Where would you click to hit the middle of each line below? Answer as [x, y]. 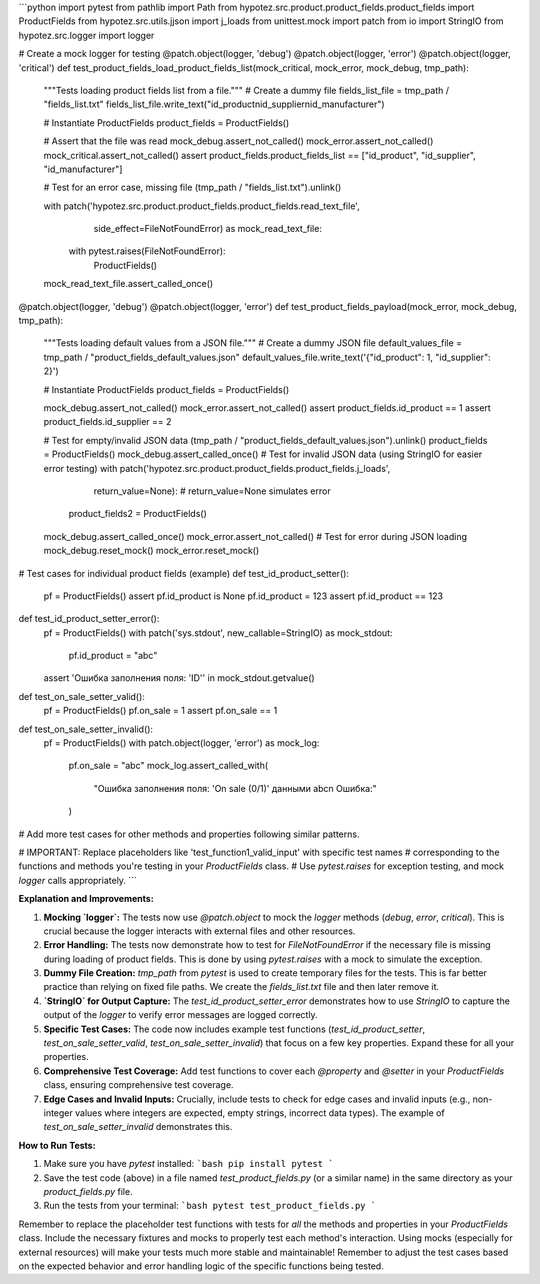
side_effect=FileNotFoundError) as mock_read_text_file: [207, 229]
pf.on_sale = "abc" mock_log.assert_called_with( [168, 766]
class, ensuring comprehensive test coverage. [138, 1085]
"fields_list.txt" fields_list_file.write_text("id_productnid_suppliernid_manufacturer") [214, 104]
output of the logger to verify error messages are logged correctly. [181, 1015]
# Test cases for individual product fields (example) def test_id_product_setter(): [184, 573]
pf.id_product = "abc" [113, 656]
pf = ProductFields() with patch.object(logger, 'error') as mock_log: [181, 743]
